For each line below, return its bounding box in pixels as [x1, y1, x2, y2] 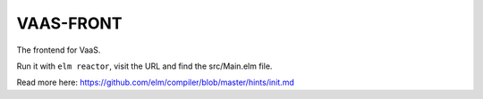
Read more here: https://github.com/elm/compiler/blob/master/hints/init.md [16, 77, 294, 88]
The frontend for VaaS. [16, 45, 101, 55]
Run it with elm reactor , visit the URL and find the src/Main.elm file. [16, 61, 273, 71]
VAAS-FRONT [16, 13, 123, 33]
